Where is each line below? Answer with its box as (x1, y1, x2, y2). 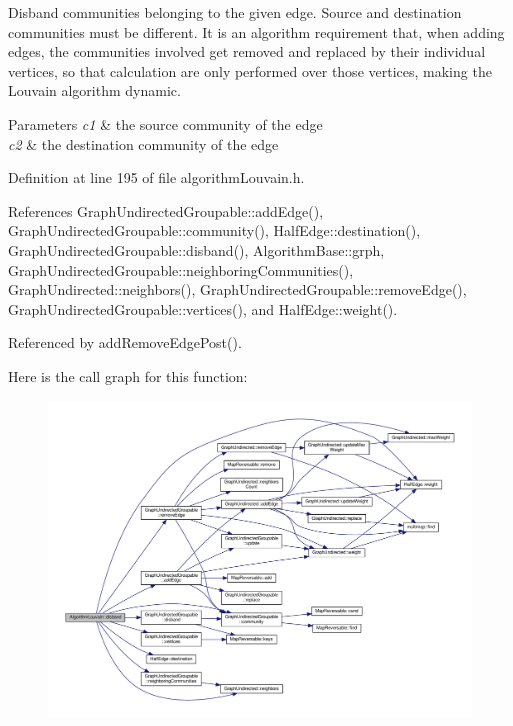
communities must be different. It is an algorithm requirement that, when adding (8, 21, 505, 42)
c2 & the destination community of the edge (8, 133, 279, 154)
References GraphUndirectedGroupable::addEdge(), (8, 200, 324, 221)
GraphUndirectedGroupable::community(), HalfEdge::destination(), (8, 220, 421, 241)
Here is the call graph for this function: (8, 365, 248, 386)
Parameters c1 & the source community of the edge (8, 113, 323, 134)
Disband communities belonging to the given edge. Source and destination (8, 2, 462, 22)
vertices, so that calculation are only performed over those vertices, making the (8, 60, 492, 81)
